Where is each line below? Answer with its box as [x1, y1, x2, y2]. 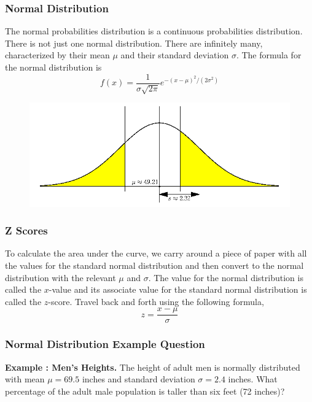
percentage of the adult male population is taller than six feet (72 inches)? [5, 384, 285, 397]
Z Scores [5, 223, 48, 238]
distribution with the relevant [5, 271, 116, 284]
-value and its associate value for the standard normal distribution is [49, 283, 307, 296]
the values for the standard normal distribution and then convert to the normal [5, 259, 304, 272]
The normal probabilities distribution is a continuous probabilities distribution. [5, 25, 303, 37]
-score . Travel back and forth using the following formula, [48, 295, 264, 307]
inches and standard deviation [82, 373, 195, 385]
